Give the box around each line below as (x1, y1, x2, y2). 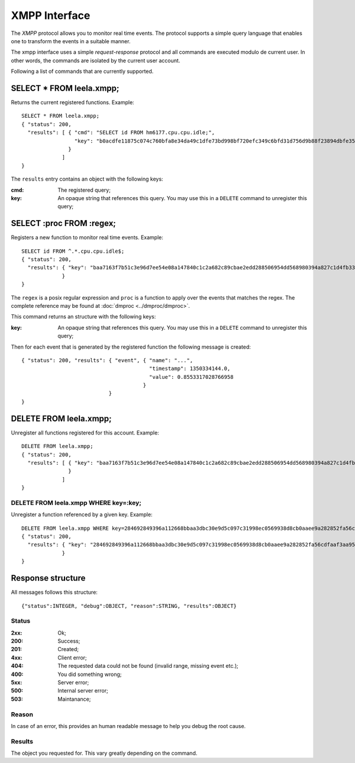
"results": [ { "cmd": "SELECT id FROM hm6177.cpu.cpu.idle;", (27, 129, 215, 136)
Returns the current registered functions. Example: (11, 99, 134, 106)
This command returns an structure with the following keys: (11, 313, 156, 320)
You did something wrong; (57, 671, 122, 678)
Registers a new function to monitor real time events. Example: (11, 234, 164, 241)
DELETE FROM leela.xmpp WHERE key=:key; (11, 498, 142, 507)
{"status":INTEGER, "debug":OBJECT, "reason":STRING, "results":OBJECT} (21, 603, 237, 609)
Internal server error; (57, 687, 109, 694)
